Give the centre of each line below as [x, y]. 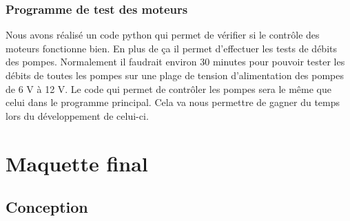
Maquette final [77, 163]
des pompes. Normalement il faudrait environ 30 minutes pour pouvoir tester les [175, 62]
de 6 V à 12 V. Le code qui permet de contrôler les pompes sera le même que [168, 88]
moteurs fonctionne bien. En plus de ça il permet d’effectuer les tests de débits [172, 48]
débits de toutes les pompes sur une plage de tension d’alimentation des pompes [175, 75]
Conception [47, 207]
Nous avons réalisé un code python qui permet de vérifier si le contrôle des [163, 35]
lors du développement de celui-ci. [77, 115]
